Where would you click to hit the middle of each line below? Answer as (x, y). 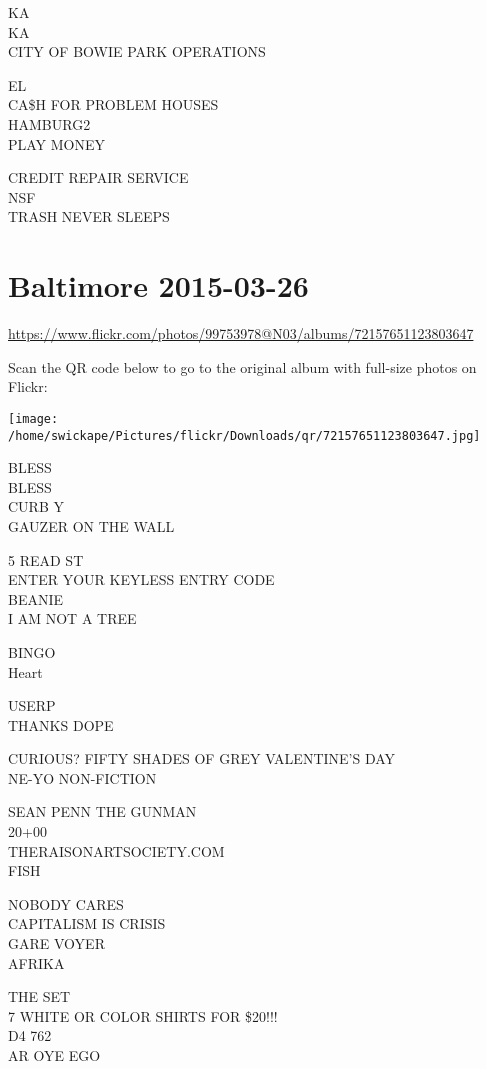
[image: (33, 418)
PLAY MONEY (57, 143)
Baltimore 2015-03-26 (158, 285)
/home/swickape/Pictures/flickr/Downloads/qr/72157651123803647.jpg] (244, 435)
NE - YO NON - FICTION (82, 777)
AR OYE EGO (54, 1055)
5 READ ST (46, 559)
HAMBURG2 (49, 123)
